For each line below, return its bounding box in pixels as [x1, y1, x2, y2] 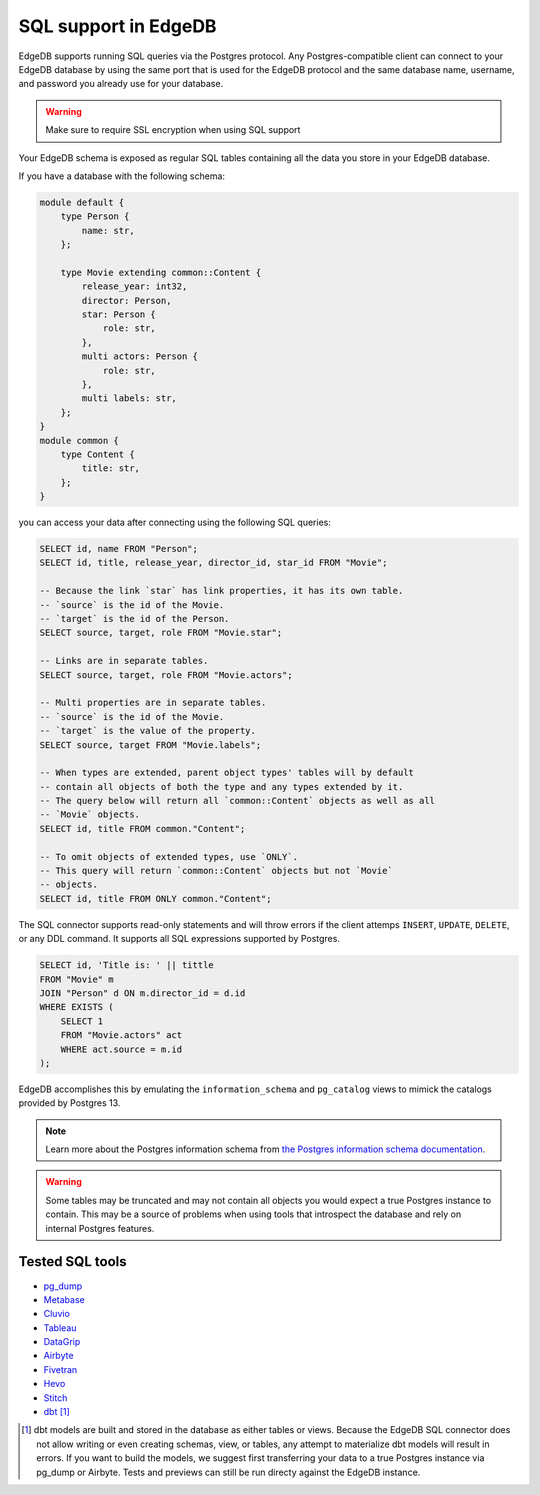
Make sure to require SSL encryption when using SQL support [45, 124, 301, 136]
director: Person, [81, 295, 172, 306]
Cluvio [43, 1308, 70, 1320]
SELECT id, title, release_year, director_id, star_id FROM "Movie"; [39, 557, 388, 569]
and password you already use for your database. [18, 78, 224, 90]
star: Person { [81, 309, 157, 320]
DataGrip [43, 1336, 81, 1348]
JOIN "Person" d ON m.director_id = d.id [39, 987, 246, 999]
